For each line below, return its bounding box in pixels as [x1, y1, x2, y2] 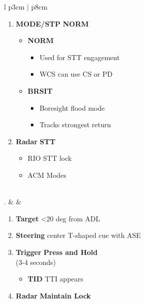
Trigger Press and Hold [15, 246, 98, 257]
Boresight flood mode [39, 102, 105, 113]
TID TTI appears [27, 273, 84, 284]
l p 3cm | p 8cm [4, 2, 48, 12]
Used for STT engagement [39, 52, 120, 62]
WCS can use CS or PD [39, 69, 113, 79]
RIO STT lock [27, 153, 72, 163]
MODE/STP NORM [15, 18, 89, 29]
